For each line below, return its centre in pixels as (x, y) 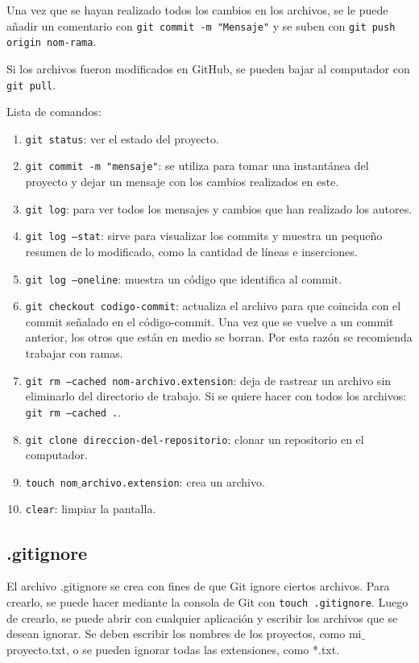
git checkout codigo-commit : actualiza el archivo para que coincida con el (213, 306)
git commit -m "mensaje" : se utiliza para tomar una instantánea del (197, 166)
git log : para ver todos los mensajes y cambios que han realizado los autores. (219, 208)
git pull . (31, 84)
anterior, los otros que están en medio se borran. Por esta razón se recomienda (219, 337)
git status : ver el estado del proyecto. (122, 138)
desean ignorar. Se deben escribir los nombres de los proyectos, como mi (184, 634)
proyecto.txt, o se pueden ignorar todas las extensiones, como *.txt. (173, 649)
